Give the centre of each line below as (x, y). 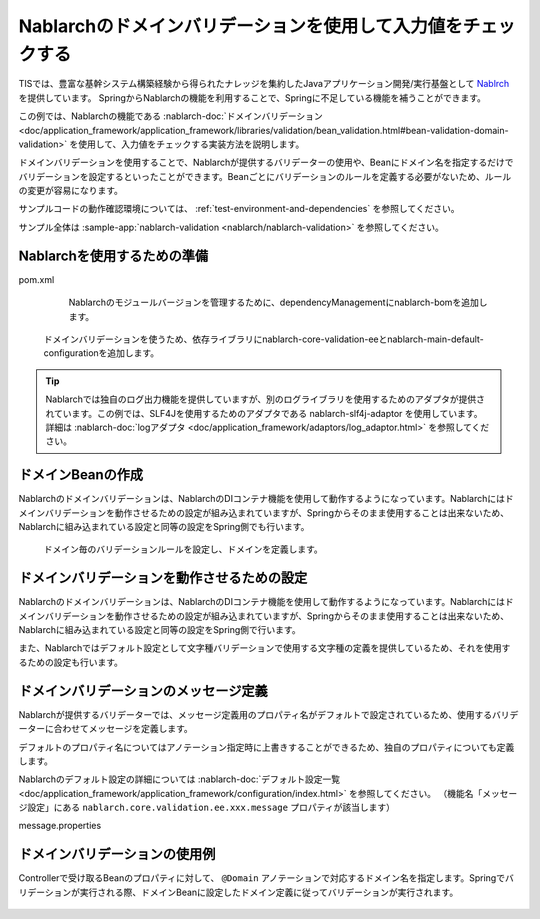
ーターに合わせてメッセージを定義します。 (106, 729)
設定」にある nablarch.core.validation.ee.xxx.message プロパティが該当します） (210, 807)
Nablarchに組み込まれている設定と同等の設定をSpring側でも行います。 (164, 526)
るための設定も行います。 (71, 662)
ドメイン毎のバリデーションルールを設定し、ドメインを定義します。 (183, 549)
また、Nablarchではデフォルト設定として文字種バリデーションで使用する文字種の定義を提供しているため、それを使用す (264, 648)
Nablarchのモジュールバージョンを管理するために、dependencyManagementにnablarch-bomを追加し (278, 302)
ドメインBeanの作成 (81, 475)
